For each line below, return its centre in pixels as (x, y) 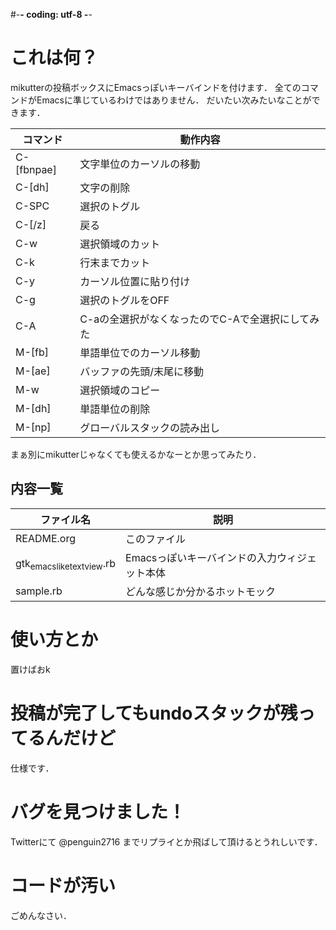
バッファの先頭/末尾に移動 (141, 371)
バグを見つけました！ (98, 811)
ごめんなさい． (41, 915)
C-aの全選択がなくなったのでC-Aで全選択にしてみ (199, 319)
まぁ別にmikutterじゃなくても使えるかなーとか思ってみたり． (136, 454)
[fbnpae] (36, 169)
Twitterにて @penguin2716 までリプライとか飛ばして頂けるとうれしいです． (166, 841)
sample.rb (39, 591)
